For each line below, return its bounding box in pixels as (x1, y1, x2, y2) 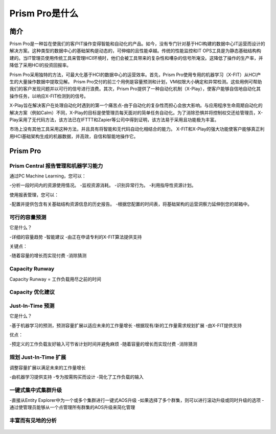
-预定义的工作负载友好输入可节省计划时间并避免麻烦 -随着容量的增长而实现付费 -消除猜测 (9, 341, 198, 347)
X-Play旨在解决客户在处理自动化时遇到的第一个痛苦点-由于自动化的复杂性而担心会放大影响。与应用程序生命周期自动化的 (9, 102, 263, 108)
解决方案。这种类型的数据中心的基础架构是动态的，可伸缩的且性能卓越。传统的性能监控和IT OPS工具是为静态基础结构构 (9, 48, 262, 54)
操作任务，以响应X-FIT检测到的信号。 (9, 93, 89, 99)
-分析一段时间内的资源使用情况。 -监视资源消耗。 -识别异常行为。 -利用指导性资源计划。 (9, 182, 196, 189)
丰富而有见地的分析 (9, 417, 57, 424)
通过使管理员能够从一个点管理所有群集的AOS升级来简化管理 (9, 404, 135, 410)
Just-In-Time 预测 (9, 302, 55, 309)
